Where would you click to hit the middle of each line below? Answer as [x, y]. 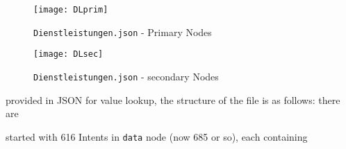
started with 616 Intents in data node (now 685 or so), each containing [157, 136]
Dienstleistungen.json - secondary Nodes [126, 76]
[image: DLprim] [71, 10]
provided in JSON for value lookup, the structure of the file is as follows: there [173, 99]
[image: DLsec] [68, 54]
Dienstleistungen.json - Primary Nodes [123, 32]
